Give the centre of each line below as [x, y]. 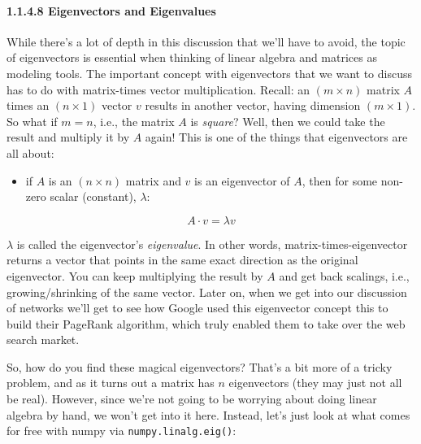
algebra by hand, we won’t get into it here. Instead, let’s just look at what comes [208, 414]
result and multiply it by [68, 137]
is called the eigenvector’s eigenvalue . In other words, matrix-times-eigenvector [212, 244]
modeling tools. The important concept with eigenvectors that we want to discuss [209, 73]
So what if [32, 121]
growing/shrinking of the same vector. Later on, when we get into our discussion [207, 292]
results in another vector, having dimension [253, 105]
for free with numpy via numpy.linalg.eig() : [122, 431]
